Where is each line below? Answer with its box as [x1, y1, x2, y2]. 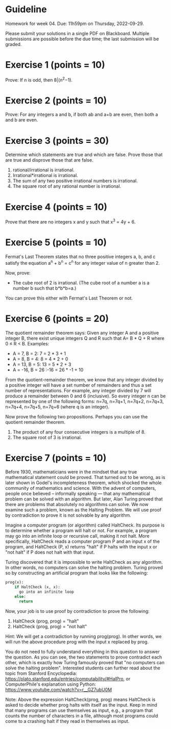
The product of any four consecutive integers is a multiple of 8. [12, 429, 145, 435]
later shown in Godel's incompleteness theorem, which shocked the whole [5, 480, 162, 486]
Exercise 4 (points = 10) [5, 201, 108, 213]
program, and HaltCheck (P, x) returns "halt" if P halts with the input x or [5, 544, 157, 550]
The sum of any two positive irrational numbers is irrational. [12, 178, 138, 184]
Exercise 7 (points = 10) [5, 452, 107, 464]
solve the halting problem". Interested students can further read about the [5, 665, 161, 671]
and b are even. [5, 117, 38, 123]
